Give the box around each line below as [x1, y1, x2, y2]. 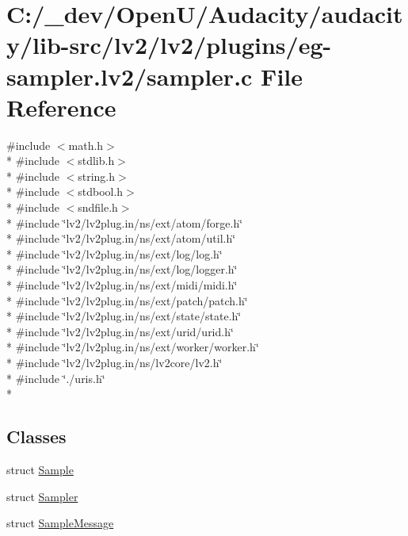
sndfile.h [78, 199, 118, 216]
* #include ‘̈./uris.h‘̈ [6, 369, 105, 386]
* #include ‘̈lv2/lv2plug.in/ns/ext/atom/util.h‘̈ [6, 230, 236, 247]
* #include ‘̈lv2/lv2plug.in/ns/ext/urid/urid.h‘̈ [6, 323, 234, 339]
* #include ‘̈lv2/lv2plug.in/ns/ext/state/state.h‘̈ [6, 308, 242, 324]
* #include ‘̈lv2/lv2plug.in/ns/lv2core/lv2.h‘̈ [6, 354, 223, 370]
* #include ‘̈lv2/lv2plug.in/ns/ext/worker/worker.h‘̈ [6, 339, 259, 355]
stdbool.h [78, 183, 124, 200]
